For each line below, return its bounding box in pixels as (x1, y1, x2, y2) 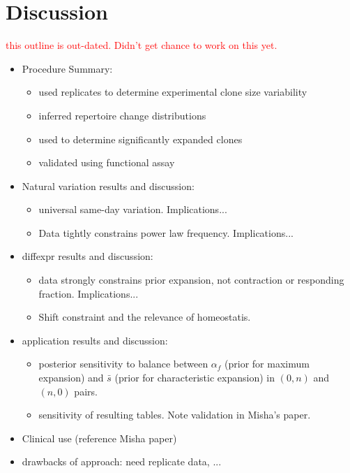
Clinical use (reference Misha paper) (22, 430, 177, 445)
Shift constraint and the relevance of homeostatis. (38, 310, 251, 324)
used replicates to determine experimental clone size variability (38, 85, 307, 99)
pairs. (74, 384, 98, 398)
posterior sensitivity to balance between (38, 356, 208, 371)
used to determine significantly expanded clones (38, 131, 243, 146)
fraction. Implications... (38, 286, 139, 300)
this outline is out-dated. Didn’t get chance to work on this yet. (6, 38, 277, 52)
